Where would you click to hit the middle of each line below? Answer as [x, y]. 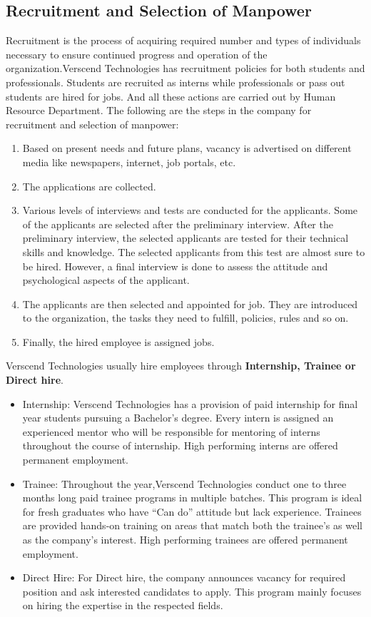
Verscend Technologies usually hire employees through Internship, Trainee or [181, 366]
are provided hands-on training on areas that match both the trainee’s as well [192, 525]
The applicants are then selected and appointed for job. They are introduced [190, 304]
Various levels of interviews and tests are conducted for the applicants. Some [190, 210]
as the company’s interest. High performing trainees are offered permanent [185, 540]
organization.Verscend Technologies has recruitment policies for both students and [185, 68]
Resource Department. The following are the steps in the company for [159, 110]
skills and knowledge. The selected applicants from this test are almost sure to [194, 251]
